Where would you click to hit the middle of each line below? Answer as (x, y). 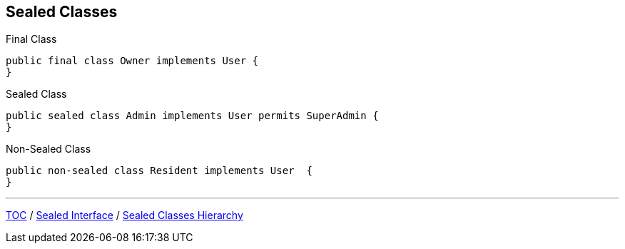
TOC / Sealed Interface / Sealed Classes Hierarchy (125, 215)
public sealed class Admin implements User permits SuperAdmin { (192, 116)
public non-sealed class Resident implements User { (159, 171)
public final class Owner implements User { (132, 61)
